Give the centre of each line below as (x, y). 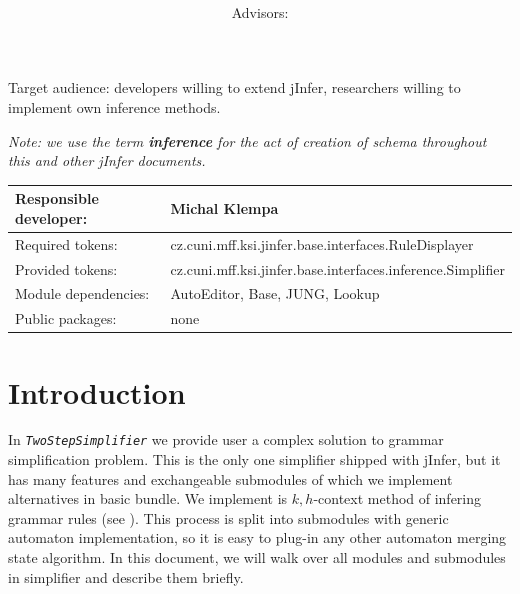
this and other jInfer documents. (107, 160)
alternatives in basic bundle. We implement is (148, 498)
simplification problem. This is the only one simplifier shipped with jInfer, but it (254, 459)
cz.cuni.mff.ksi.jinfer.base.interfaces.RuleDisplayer (322, 243)
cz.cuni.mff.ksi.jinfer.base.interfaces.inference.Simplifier (337, 268)
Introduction (97, 391)
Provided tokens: (66, 268)
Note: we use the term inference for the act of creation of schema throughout (247, 140)
